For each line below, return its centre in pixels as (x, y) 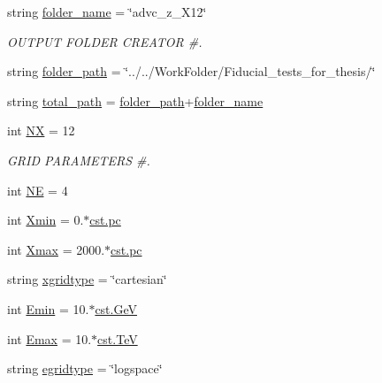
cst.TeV (118, 338)
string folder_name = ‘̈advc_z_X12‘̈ (107, 11)
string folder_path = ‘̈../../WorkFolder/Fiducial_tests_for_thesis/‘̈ (191, 71)
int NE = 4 (38, 190)
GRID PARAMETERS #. (79, 160)
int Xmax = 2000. (56, 249)
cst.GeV (116, 308)
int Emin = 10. (48, 308)
